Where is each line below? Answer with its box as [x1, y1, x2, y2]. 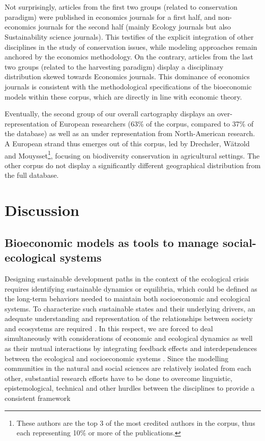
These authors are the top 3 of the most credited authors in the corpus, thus [16, 417, 255, 428]
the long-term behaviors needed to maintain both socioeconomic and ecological [5, 293, 250, 304]
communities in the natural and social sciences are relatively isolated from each [5, 363, 251, 373]
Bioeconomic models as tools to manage [5, 234, 219, 250]
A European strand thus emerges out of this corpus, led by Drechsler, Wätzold [5, 138, 250, 148]
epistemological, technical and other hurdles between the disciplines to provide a [5, 383, 255, 393]
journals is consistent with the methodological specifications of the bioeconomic [5, 81, 252, 91]
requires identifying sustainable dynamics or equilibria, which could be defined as [5, 283, 257, 294]
